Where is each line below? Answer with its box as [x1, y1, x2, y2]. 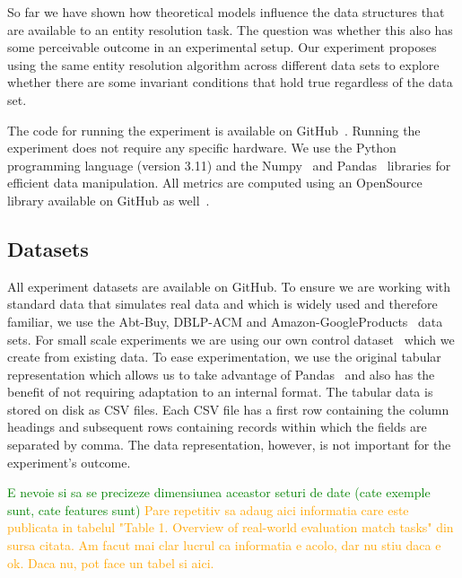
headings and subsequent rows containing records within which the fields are [7, 417, 427, 436]
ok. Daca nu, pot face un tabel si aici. [7, 553, 214, 572]
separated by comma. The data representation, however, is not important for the [7, 435, 451, 454]
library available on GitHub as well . [7, 190, 210, 209]
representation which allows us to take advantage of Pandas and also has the [7, 364, 435, 383]
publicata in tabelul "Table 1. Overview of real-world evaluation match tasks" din [7, 518, 454, 537]
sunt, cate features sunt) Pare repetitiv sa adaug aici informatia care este [7, 500, 409, 519]
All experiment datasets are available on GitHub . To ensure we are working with [7, 276, 451, 295]
